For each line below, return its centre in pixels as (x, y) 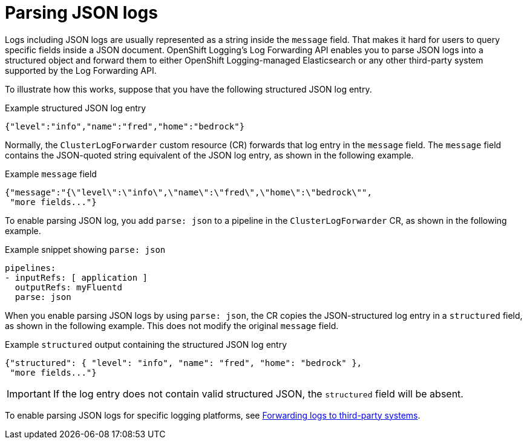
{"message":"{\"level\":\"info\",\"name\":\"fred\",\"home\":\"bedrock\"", (188, 192)
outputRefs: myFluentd (68, 287)
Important (29, 393)
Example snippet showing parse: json (85, 249)
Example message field (51, 174)
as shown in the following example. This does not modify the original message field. (172, 325)
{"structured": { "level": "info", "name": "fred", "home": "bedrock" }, (184, 363)
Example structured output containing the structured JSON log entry (146, 344)
